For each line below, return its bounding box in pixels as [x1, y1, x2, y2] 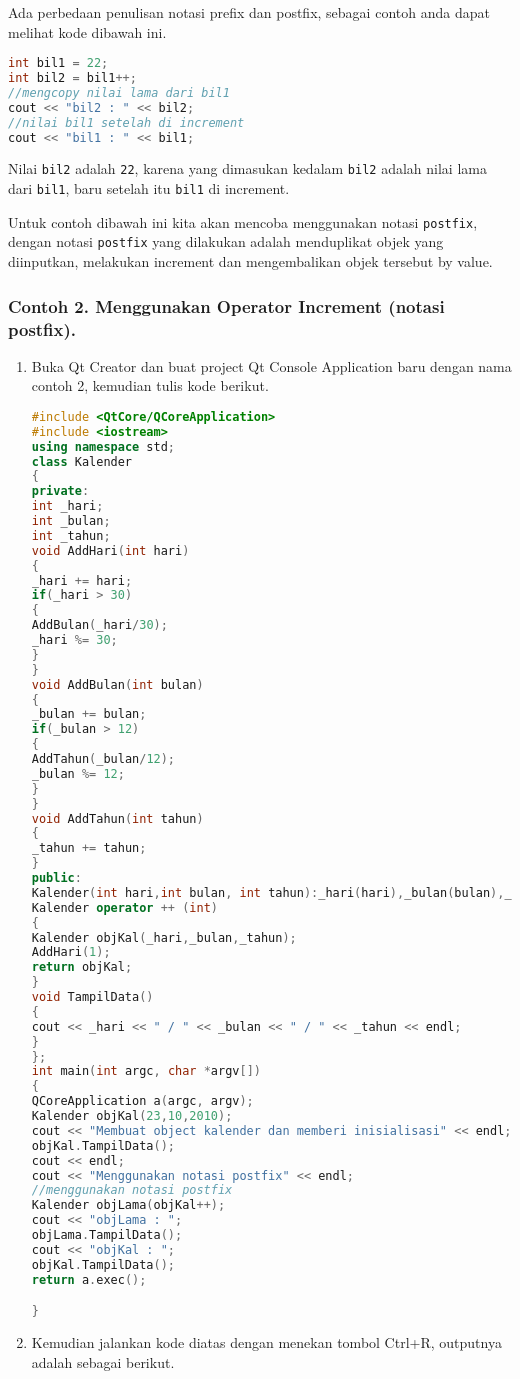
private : [31, 484, 90, 499]
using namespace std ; [31, 439, 176, 454]
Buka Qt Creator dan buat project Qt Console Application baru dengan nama [31, 355, 512, 376]
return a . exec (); [31, 1272, 147, 1287]
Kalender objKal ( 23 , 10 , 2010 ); [31, 1109, 233, 1124]
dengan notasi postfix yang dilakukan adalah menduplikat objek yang [8, 231, 444, 252]
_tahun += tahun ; [31, 841, 147, 856]
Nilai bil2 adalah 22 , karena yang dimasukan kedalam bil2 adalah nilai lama [8, 158, 487, 179]
